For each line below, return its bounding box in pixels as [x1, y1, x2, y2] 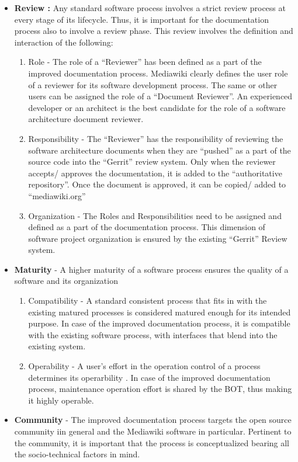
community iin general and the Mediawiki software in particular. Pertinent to [14, 425, 292, 437]
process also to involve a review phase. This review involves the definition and [14, 25, 293, 37]
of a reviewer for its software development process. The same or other [28, 78, 278, 91]
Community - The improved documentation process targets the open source [14, 414, 292, 426]
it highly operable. [28, 394, 94, 406]
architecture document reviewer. [28, 113, 144, 125]
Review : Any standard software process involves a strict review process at [14, 2, 286, 13]
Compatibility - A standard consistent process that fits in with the [28, 294, 267, 307]
